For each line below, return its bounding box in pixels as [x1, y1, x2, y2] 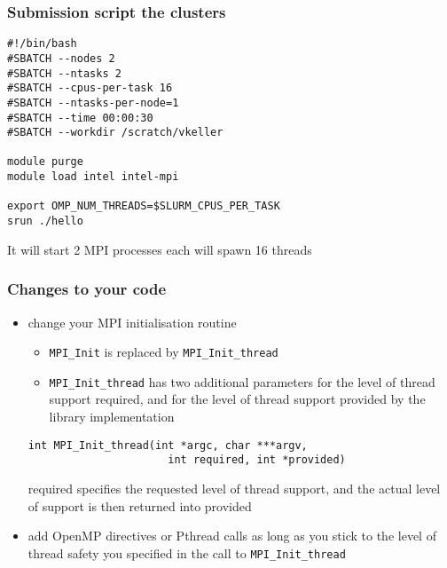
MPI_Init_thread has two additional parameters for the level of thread [49, 372, 435, 390]
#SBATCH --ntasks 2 [7, 67, 122, 80]
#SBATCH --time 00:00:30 [7, 111, 153, 124]
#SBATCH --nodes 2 [7, 51, 115, 65]
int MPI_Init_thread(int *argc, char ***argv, [27, 438, 308, 452]
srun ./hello [7, 215, 83, 228]
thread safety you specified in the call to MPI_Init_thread [27, 543, 346, 562]
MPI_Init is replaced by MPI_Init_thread [49, 343, 278, 361]
